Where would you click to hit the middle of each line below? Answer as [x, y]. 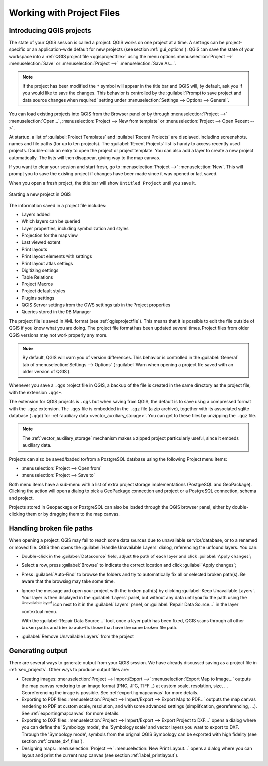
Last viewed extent [41, 242]
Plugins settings [38, 298]
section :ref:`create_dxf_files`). [53, 741]
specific [17, 49]
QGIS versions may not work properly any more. [58, 335]
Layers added [35, 214]
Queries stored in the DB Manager [56, 312]
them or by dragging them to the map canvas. [73, 514]
